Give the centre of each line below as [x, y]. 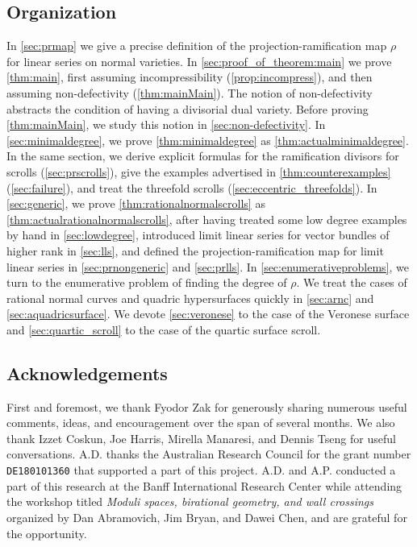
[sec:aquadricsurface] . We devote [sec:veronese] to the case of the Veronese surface [208, 314]
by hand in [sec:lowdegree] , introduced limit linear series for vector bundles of [198, 235]
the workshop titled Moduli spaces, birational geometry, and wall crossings [190, 501]
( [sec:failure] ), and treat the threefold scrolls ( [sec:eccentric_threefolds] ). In [192, 187]
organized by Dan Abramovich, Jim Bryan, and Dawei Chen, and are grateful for [207, 517]
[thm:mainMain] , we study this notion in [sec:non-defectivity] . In [166, 124]
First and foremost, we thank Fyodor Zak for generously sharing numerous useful [207, 406]
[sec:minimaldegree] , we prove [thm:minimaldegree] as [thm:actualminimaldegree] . [208, 140]
